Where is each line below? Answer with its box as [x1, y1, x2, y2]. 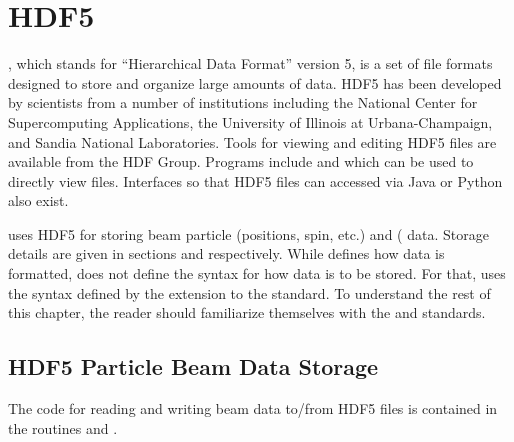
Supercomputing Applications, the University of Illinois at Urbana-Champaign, [8, 111, 493, 132]
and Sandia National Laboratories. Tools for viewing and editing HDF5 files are [8, 131, 497, 152]
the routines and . [8, 417, 118, 438]
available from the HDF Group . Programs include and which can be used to [8, 151, 474, 172]
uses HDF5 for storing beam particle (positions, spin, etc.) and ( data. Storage [8, 223, 489, 244]
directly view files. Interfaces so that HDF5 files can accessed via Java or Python [8, 170, 503, 191]
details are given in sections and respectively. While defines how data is [8, 243, 445, 264]
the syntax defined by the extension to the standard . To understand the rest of [8, 282, 491, 303]
